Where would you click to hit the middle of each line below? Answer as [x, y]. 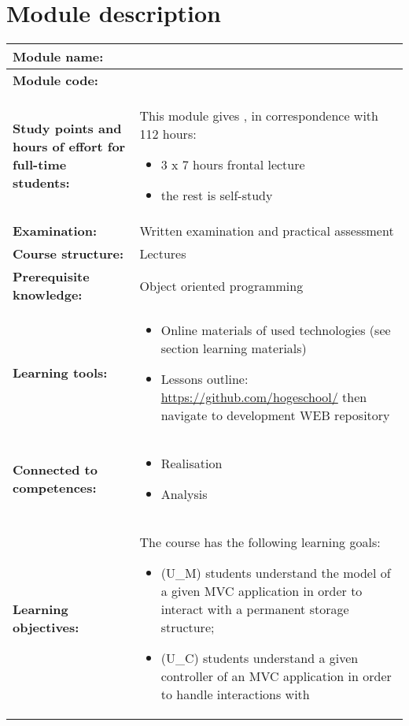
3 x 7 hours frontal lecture [233, 165]
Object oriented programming [221, 285]
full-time [40, 165]
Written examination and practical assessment [267, 231]
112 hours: [168, 134]
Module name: [58, 57]
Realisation [192, 464]
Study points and [67, 128]
